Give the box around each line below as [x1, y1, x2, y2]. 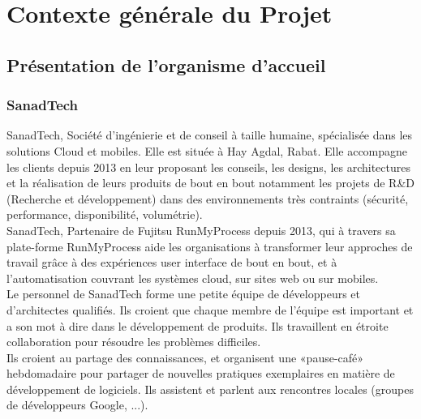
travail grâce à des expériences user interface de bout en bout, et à [6, 254, 337, 271]
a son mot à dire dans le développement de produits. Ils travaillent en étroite [6, 317, 389, 334]
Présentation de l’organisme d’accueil [6, 52, 326, 77]
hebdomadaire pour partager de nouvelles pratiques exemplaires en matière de [6, 365, 395, 382]
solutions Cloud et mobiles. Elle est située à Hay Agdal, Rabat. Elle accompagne [6, 142, 408, 159]
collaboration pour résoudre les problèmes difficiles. [6, 333, 261, 350]
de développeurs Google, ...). [6, 396, 148, 413]
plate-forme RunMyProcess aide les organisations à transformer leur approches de [6, 237, 413, 254]
